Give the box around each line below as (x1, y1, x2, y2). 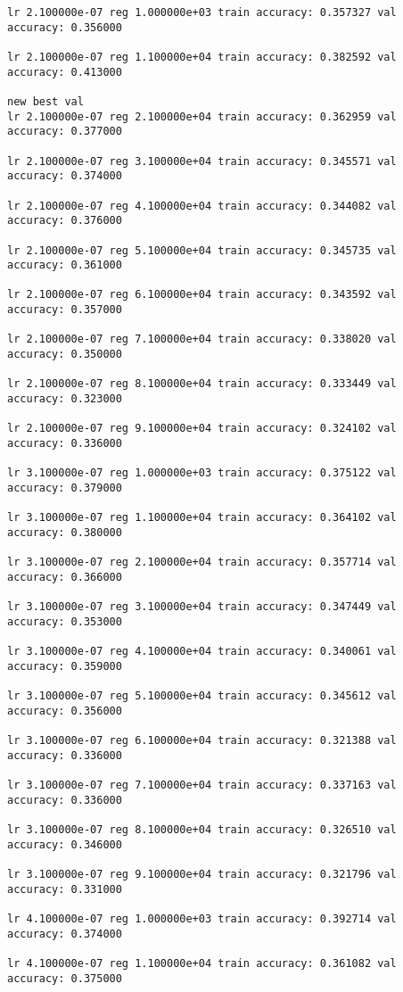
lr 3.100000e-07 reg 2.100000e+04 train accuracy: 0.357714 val (7, 556, 397, 569)
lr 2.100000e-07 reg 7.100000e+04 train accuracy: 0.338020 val (7, 333, 397, 346)
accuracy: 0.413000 (7, 65, 122, 79)
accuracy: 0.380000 (7, 525, 122, 539)
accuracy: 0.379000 (7, 482, 122, 494)
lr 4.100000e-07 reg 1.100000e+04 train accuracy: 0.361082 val (7, 957, 397, 970)
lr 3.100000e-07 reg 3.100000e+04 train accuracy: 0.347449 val (7, 600, 397, 614)
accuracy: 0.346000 (7, 838, 122, 851)
